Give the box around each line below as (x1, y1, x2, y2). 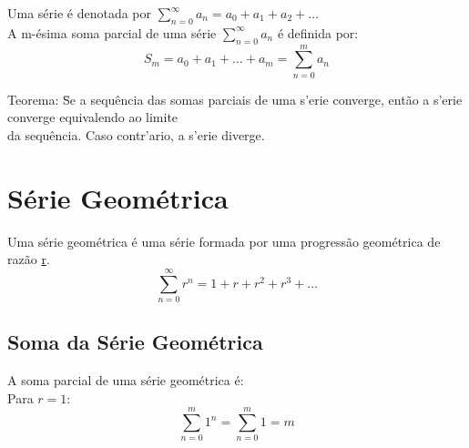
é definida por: (277, 23, 359, 42)
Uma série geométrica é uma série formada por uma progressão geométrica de (7, 231, 441, 250)
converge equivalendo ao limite (7, 107, 178, 127)
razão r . (7, 249, 50, 269)
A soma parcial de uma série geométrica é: (7, 371, 244, 390)
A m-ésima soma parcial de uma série (7, 23, 217, 42)
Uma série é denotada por (7, 4, 152, 22)
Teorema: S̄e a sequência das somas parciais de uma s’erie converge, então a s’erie (7, 89, 463, 108)
